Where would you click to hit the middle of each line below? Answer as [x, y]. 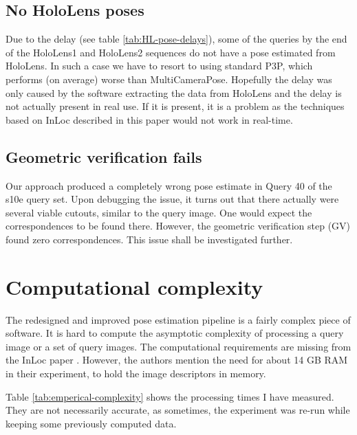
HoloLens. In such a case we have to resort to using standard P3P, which [159, 66]
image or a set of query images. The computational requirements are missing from [178, 346]
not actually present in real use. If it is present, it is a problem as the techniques [175, 106]
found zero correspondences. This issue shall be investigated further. [149, 239]
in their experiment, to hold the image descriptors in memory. [136, 373]
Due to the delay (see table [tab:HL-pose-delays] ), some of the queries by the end [176, 39]
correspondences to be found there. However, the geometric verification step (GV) [178, 226]
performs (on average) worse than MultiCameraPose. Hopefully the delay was [169, 79]
